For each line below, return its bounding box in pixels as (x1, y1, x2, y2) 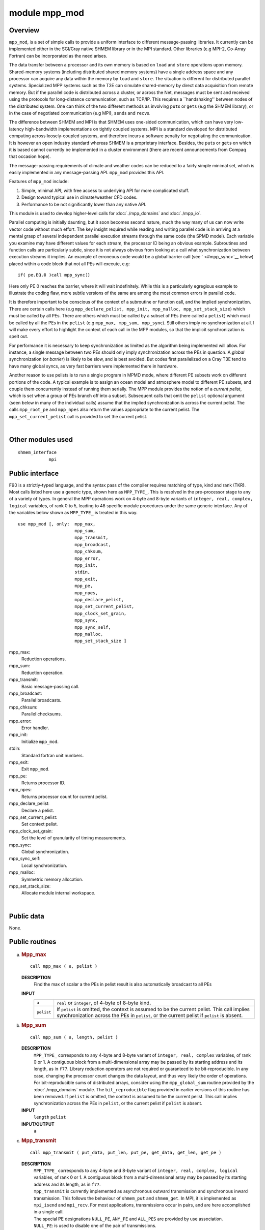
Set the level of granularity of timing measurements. (21, 835, 127, 841)
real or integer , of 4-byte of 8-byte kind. (56, 999, 151, 1006)
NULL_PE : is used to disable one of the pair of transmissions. (33, 1223, 157, 1229)
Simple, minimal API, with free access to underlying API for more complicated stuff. (21, 187, 189, 193)
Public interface (9, 469, 59, 477)
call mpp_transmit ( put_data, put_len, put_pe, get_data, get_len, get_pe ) (30, 1150, 222, 1156)
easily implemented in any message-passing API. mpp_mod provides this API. (9, 170, 164, 176)
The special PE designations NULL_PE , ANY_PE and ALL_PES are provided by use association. (33, 1216, 223, 1222)
